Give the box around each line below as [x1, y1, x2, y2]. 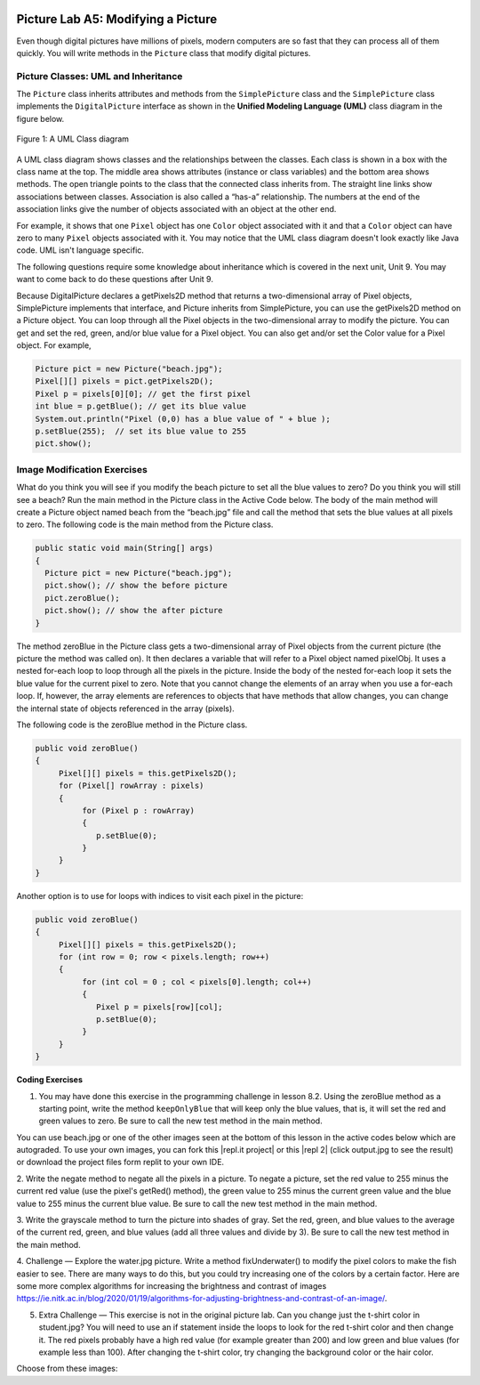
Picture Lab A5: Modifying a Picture [16, 12, 218, 27]
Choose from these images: [16, 1363, 118, 1374]
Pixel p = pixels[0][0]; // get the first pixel [35, 388, 252, 399]
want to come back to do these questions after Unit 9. [16, 274, 213, 285]
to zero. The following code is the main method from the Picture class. [16, 519, 274, 530]
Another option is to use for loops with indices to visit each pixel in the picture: [16, 890, 304, 901]
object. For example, [16, 340, 92, 351]
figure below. [16, 113, 65, 124]
